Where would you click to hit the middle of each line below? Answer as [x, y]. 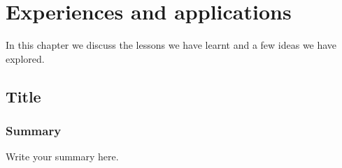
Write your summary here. [62, 156]
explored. [25, 58]
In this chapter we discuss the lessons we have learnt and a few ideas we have [171, 45]
